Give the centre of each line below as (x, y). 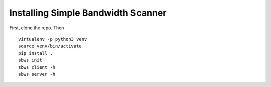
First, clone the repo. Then (37, 28)
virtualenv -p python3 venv (53, 39)
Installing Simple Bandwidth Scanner (88, 13)
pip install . (35, 53)
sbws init (30, 60)
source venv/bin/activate (50, 46)
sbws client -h (37, 67)
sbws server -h (37, 74)
